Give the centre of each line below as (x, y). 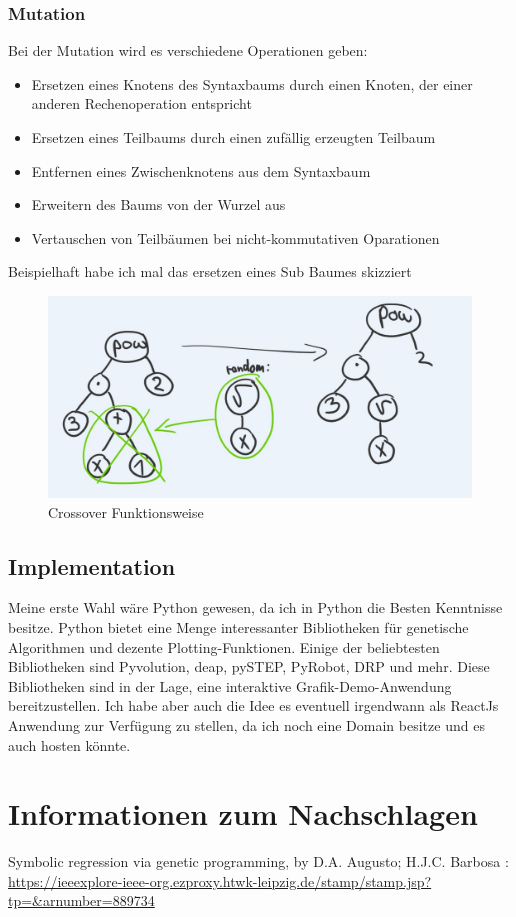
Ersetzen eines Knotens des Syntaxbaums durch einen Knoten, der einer (252, 83)
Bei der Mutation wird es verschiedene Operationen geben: (188, 50)
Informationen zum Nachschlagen (243, 813)
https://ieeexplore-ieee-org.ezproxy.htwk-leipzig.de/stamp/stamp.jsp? (220, 880)
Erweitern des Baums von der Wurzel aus (158, 204)
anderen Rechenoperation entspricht (141, 103)
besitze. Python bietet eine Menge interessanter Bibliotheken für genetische (238, 627)
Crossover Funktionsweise (126, 511)
